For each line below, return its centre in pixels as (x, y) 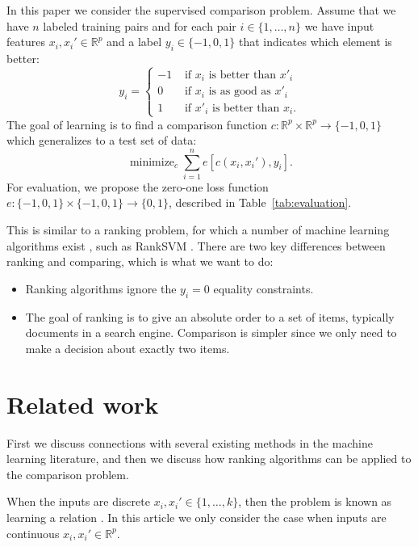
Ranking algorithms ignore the (101, 288)
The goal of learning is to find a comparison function (137, 124)
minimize (152, 162)
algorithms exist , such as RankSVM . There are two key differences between (196, 245)
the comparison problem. (68, 474)
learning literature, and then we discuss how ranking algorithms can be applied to (209, 459)
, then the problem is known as (315, 501)
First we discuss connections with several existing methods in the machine (190, 442)
